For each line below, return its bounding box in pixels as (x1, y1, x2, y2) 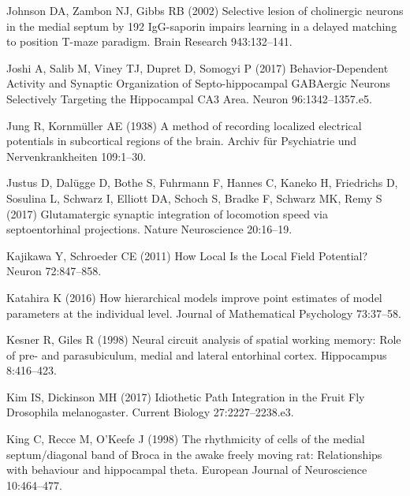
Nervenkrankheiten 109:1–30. (6, 147, 147, 164)
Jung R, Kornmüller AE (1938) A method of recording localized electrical (6, 117, 362, 133)
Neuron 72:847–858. (6, 263, 102, 279)
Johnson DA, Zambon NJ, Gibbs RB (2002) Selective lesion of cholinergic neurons (6, 2, 404, 18)
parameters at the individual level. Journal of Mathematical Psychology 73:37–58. (6, 304, 401, 321)
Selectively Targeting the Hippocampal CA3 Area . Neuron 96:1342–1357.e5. (6, 90, 372, 106)
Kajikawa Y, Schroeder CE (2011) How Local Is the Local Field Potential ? (6, 247, 368, 263)
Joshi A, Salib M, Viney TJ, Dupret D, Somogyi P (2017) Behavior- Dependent (6, 59, 389, 76)
